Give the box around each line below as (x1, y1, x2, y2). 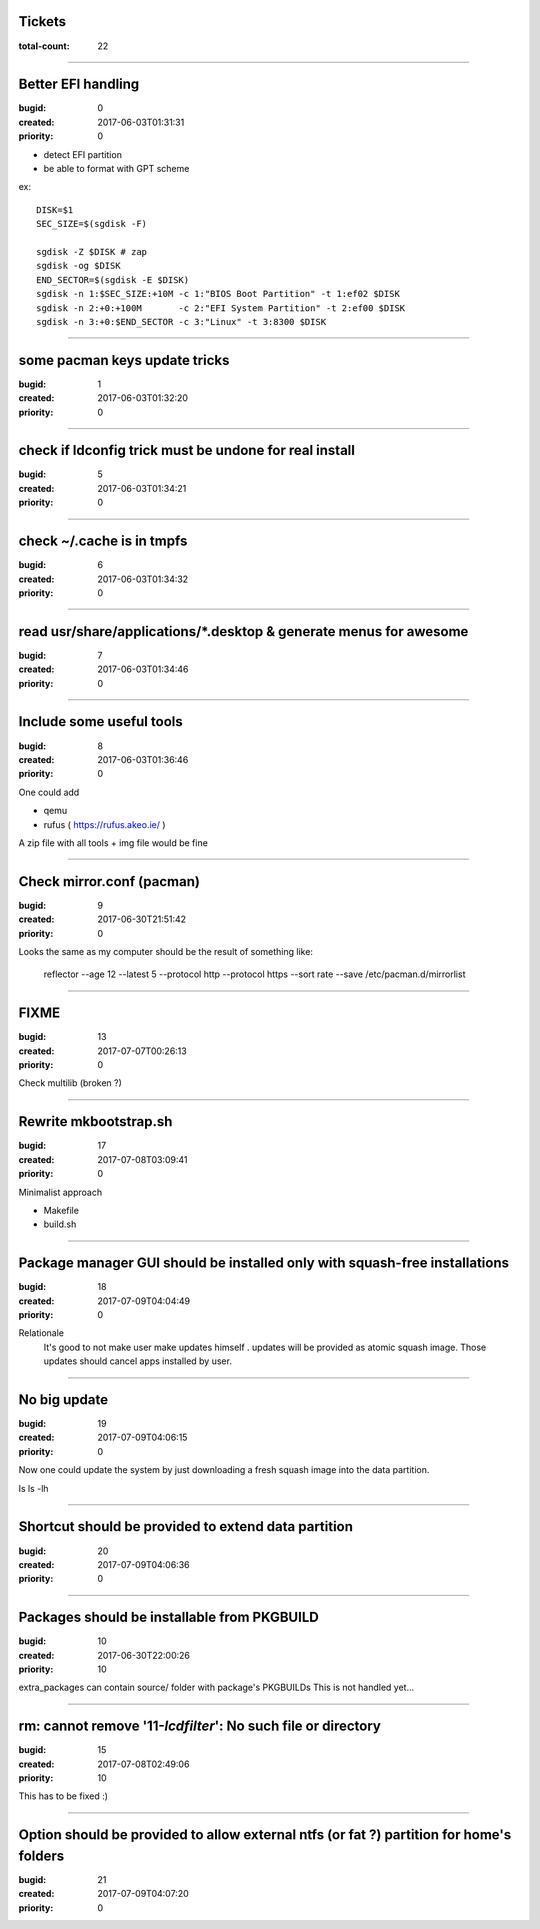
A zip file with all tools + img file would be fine (18, 836, 209, 849)
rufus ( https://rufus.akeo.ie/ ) (43, 818, 166, 830)
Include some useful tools (18, 713, 184, 730)
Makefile (43, 1204, 80, 1216)
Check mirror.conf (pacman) (18, 873, 200, 890)
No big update (18, 1391, 109, 1408)
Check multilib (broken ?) (18, 1077, 122, 1089)
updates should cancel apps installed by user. (43, 1355, 232, 1367)
